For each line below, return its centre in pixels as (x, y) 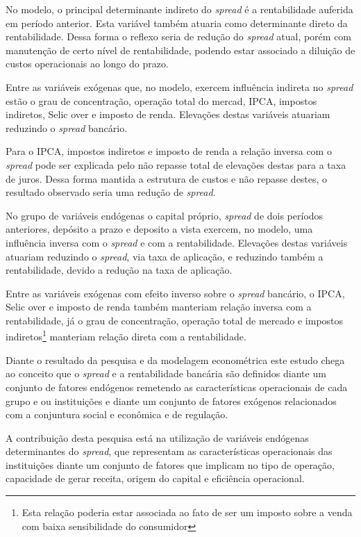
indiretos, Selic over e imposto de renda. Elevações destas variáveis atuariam (168, 114)
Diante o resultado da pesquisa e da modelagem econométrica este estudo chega (175, 360)
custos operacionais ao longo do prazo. (87, 64)
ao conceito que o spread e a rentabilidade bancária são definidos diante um (166, 373)
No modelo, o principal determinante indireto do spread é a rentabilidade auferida (179, 9)
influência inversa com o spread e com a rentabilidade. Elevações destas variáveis (177, 242)
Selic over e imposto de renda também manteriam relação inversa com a (159, 307)
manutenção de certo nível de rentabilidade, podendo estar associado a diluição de (180, 50)
